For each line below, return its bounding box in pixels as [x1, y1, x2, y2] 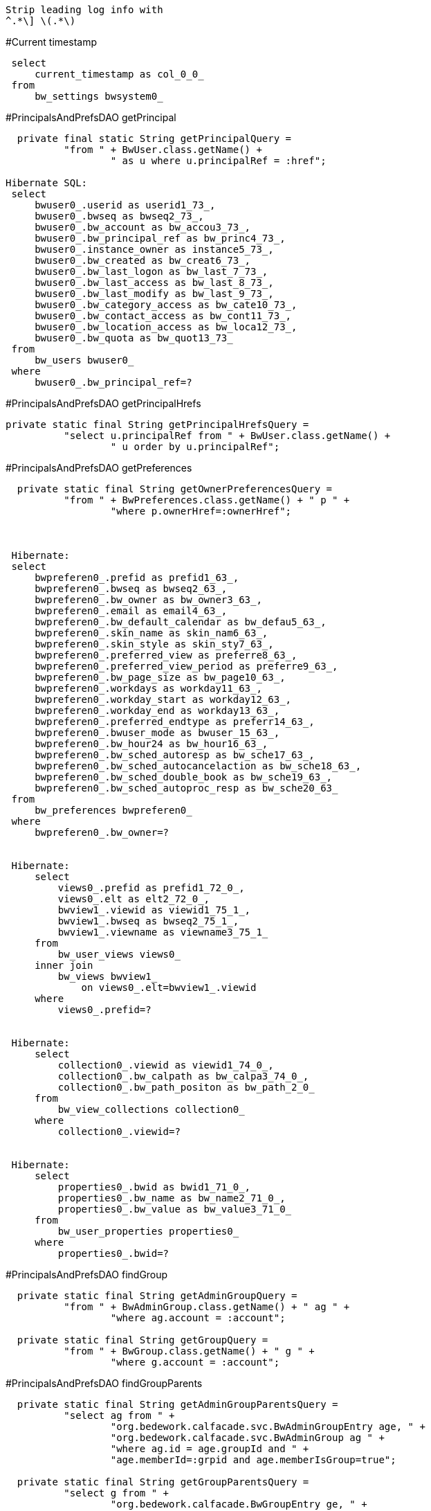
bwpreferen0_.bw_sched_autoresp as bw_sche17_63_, [35, 749, 315, 760]
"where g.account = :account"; [110, 1357, 280, 1368]
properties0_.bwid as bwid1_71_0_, [57, 1181, 251, 1192]
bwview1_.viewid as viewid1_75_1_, [57, 904, 251, 915]
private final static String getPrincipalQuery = [17, 133, 292, 144]
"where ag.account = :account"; [110, 1312, 286, 1323]
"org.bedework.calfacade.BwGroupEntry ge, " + [110, 1499, 367, 1510]
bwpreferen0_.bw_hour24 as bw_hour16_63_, [35, 738, 268, 749]
